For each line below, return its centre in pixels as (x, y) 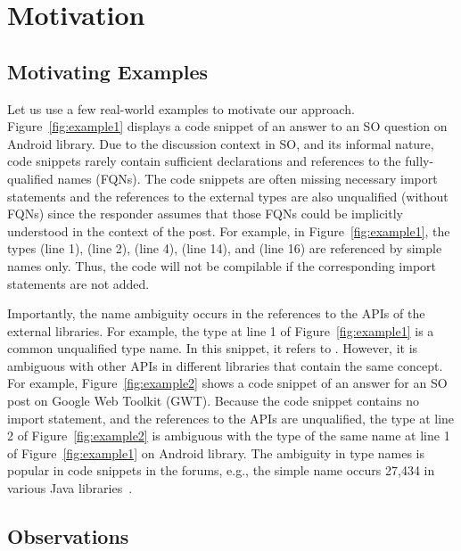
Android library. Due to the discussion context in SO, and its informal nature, (221, 143)
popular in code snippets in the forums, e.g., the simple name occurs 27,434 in (221, 470)
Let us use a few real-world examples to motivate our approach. (181, 108)
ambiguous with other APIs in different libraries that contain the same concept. (225, 365)
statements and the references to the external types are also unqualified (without (228, 196)
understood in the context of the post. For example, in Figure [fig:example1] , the (229, 230)
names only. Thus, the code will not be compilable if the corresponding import (222, 265)
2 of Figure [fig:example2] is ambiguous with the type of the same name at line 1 (229, 436)
